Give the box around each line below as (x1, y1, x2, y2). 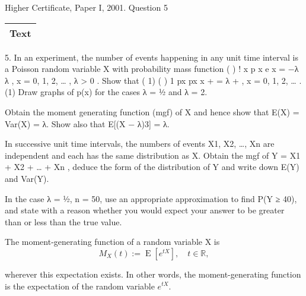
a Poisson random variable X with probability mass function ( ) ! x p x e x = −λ (5, 62, 299, 75)
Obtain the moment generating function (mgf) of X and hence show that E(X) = (5, 105, 299, 118)
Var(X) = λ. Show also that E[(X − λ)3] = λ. (5, 117, 170, 130)
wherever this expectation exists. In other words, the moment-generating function (5, 267, 301, 280)
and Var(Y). (5, 172, 49, 184)
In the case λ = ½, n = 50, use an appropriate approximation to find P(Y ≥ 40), (5, 192, 297, 204)
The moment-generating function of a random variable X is (5, 235, 220, 248)
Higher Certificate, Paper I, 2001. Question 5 (5, 1, 168, 13)
